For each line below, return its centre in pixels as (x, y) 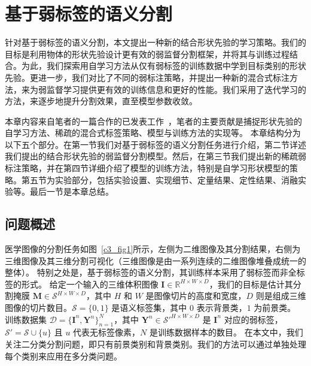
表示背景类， (222, 308)
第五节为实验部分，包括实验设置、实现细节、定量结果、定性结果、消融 (159, 179)
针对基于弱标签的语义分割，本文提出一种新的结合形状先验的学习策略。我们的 (155, 42)
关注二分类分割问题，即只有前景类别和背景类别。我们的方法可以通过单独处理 (155, 344)
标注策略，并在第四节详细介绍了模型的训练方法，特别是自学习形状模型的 (147, 168)
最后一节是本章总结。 (71, 191)
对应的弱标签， (253, 319)
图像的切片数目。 (38, 308)
